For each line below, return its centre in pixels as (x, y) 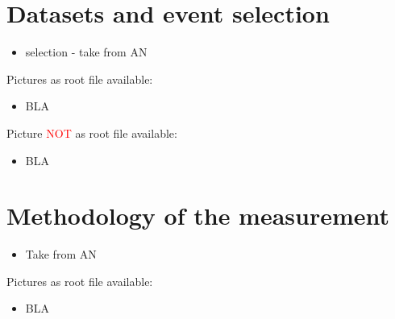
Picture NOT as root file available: (92, 133)
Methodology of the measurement (198, 215)
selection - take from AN (86, 52)
